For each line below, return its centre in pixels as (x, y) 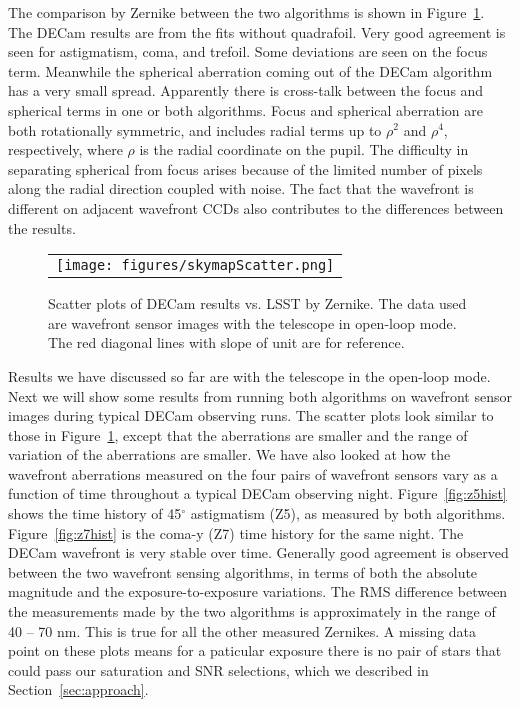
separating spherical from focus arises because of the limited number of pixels (245, 168)
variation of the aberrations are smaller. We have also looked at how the (229, 454)
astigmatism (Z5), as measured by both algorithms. (348, 513)
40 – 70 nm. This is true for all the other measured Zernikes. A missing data (242, 630)
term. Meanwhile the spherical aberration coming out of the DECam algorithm (250, 70)
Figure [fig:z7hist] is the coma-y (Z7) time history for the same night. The (236, 532)
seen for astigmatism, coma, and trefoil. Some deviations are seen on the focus (248, 51)
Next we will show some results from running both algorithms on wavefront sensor (260, 395)
